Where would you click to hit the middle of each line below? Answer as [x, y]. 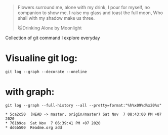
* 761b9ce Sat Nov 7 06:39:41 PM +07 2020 [53, 123]
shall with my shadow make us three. [56, 18]
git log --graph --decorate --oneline [46, 72]
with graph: [30, 92]
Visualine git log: [41, 58]
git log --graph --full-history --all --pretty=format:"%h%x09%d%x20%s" [83, 105]
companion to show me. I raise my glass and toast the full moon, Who [90, 13]
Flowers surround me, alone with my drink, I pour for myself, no [84, 7]
